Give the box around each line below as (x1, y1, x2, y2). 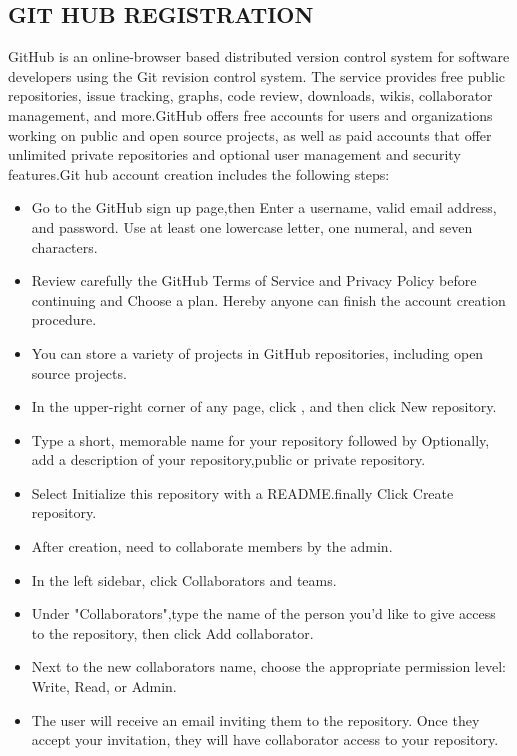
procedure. (31, 309, 97, 330)
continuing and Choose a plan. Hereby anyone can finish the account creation (31, 289, 506, 310)
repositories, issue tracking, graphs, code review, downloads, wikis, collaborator (8, 85, 493, 106)
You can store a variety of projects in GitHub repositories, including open (31, 342, 484, 363)
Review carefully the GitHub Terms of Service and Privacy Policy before (31, 270, 477, 291)
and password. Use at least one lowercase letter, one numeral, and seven (31, 216, 473, 237)
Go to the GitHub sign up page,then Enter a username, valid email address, (31, 197, 497, 218)
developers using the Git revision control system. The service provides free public (8, 65, 506, 86)
